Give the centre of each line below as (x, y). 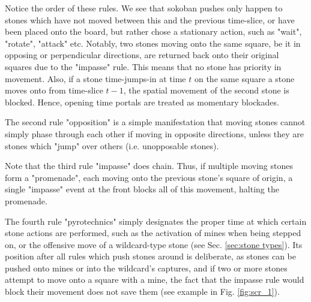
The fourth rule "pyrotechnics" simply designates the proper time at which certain (156, 221)
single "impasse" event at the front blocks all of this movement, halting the (142, 189)
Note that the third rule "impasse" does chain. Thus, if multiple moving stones (149, 166)
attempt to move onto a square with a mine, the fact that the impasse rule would (155, 280)
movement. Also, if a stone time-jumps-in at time (95, 78)
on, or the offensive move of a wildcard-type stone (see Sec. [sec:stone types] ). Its (154, 244)
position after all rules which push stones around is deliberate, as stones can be (151, 256)
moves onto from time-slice (54, 90)
